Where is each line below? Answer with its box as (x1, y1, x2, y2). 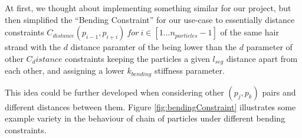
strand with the (5, 41, 61, 53)
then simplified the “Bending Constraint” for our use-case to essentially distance (5, 13, 295, 25)
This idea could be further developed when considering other (5, 86, 224, 98)
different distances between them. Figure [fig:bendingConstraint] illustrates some (5, 100, 296, 113)
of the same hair (220, 26, 279, 38)
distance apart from (226, 52, 298, 64)
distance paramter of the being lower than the (70, 41, 237, 53)
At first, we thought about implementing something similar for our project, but (5, 2, 291, 14)
